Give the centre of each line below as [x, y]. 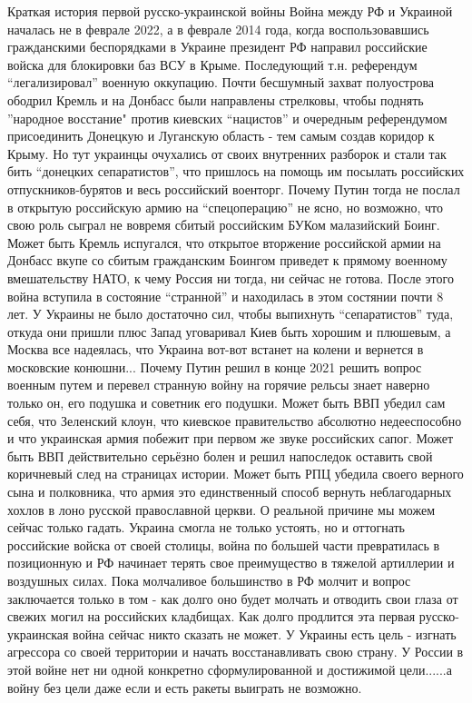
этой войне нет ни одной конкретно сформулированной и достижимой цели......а [230, 669]
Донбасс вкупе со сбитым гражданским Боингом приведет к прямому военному [227, 260]
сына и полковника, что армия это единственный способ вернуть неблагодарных [230, 492]
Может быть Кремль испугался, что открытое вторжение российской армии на [224, 242]
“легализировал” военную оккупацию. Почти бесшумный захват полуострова [221, 82]
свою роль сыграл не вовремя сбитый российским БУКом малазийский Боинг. [224, 225]
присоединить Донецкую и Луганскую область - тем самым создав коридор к [221, 136]
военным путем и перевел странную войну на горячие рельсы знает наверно [219, 385]
